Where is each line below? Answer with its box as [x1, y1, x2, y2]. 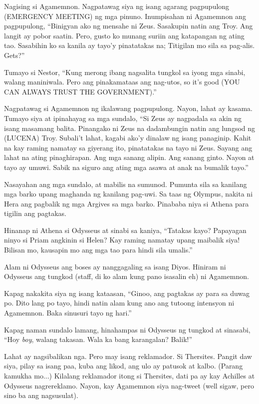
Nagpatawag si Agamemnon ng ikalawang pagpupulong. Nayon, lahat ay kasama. [4, 103, 253, 113]
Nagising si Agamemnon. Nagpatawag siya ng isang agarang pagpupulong [4, 1, 230, 11]
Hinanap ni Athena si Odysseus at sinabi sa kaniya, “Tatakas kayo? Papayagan [4, 224, 247, 235]
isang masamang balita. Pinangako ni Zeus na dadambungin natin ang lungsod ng [4, 122, 256, 133]
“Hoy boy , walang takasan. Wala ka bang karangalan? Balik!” [4, 334, 193, 344]
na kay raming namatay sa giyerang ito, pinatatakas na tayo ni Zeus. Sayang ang [4, 142, 253, 152]
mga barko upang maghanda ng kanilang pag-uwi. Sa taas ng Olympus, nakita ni [4, 188, 253, 199]
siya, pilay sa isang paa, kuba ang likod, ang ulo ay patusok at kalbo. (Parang [4, 360, 243, 371]
